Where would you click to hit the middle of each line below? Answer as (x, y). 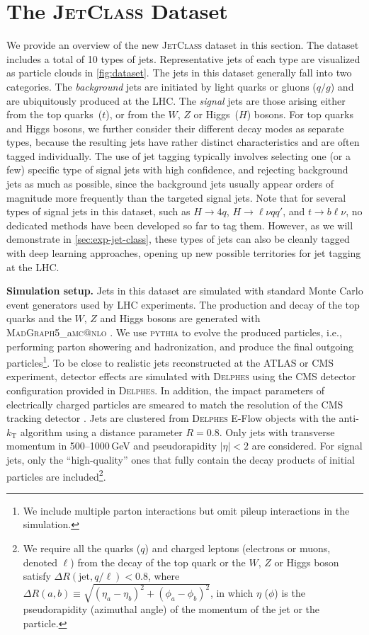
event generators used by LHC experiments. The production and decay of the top (183, 304)
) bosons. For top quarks (300, 114)
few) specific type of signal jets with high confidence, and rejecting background (177, 170)
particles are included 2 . (56, 475)
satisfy (37, 576)
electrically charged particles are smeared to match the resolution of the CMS (175, 404)
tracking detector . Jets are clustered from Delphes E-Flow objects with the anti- (183, 418)
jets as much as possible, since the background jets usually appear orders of (170, 184)
